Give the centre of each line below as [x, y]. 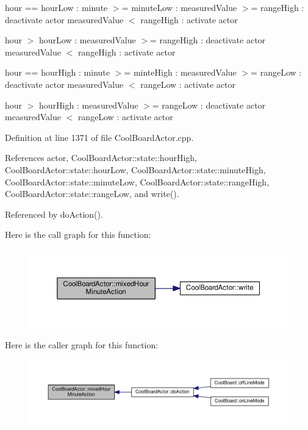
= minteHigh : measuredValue [180, 72]
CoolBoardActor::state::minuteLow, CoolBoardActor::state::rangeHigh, [137, 181]
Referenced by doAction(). [54, 214]
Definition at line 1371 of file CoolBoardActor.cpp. [99, 137]
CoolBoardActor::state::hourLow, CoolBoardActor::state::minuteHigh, [135, 169]
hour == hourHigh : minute [58, 72]
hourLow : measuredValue [88, 40]
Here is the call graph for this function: [78, 235]
